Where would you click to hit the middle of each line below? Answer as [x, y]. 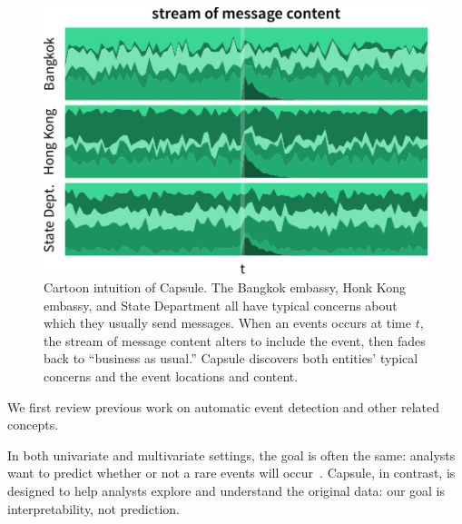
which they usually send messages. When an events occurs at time [227, 323]
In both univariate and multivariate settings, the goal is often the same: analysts [231, 455]
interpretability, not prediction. [93, 508]
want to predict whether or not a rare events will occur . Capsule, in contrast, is [231, 473]
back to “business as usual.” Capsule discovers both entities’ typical [231, 358]
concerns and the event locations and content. [171, 376]
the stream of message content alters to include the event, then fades [235, 340]
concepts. [33, 425]
